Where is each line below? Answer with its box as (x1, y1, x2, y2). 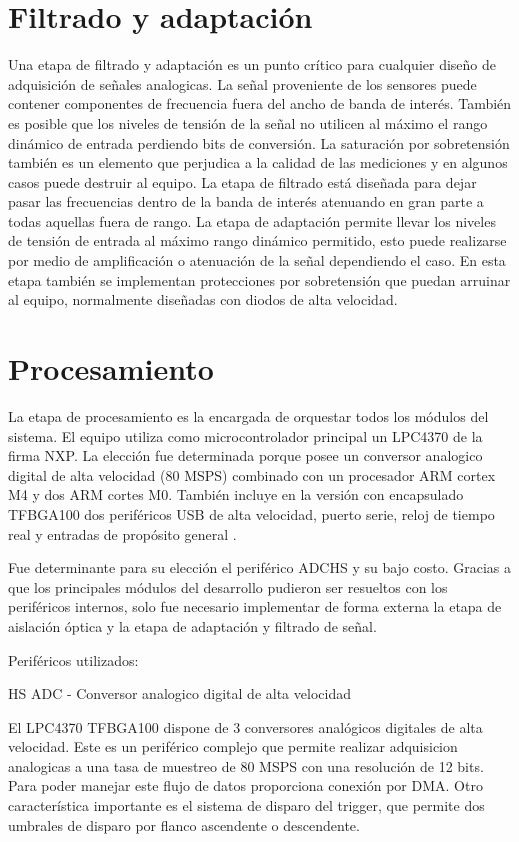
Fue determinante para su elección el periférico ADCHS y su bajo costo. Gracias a (8, 557, 512, 578)
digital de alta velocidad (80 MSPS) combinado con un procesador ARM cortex (8, 464, 496, 485)
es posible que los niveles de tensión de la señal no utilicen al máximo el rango (8, 112, 488, 133)
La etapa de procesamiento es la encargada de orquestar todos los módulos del (8, 405, 489, 426)
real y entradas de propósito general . (8, 523, 237, 544)
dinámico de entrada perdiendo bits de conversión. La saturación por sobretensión (8, 132, 510, 153)
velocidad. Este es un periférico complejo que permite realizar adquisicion (8, 736, 458, 757)
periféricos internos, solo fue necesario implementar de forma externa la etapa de (8, 596, 502, 617)
